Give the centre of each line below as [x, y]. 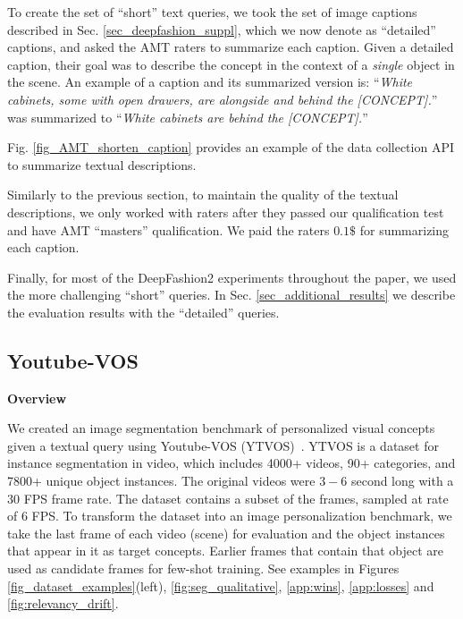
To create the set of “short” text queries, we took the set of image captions [212, 12]
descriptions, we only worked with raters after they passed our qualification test [226, 212]
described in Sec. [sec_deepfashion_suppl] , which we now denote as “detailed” [222, 29]
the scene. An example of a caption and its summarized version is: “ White [210, 82]
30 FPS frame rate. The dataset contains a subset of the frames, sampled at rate [228, 498]
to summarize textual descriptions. [102, 164]
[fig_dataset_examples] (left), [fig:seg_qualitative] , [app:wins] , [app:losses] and [221, 585]
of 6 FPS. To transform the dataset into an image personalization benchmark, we [230, 516]
